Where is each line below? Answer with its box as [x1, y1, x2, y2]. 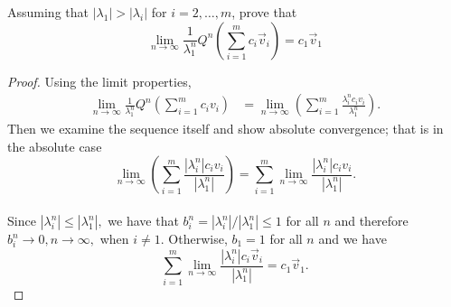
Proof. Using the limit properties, [7, 71, 192, 90]
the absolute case [7, 136, 102, 155]
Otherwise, [168, 229, 228, 247]
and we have [318, 229, 387, 247]
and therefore [334, 211, 409, 229]
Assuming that [7, 3, 89, 21]
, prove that [231, 3, 297, 21]
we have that [108, 211, 179, 229]
